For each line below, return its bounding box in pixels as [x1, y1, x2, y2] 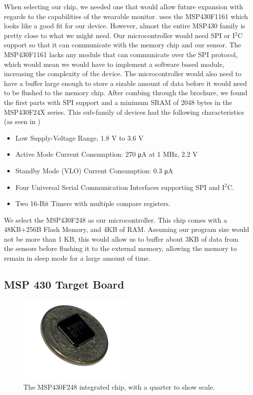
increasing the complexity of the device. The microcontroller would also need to [4, 68, 242, 79]
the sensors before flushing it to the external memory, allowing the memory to [4, 243, 237, 253]
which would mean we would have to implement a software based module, [4, 59, 225, 69]
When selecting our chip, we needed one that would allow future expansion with [4, 1, 243, 11]
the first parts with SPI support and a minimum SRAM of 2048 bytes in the [4, 97, 233, 107]
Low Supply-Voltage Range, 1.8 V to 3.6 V [15, 132, 144, 143]
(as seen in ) [4, 116, 40, 126]
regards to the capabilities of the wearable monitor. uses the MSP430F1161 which [4, 11, 248, 21]
